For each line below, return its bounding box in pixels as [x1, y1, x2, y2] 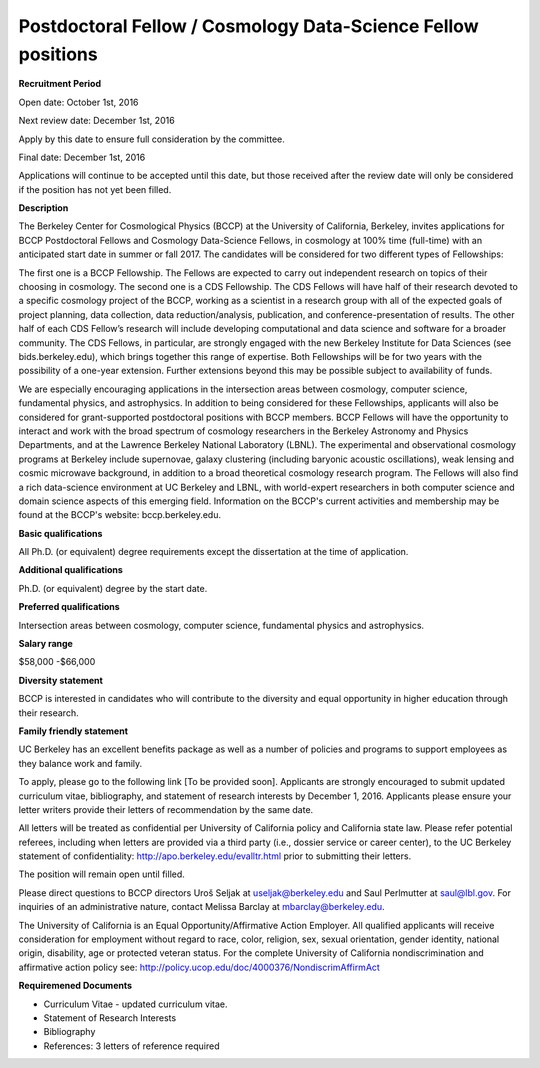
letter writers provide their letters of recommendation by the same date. [18, 803, 314, 815]
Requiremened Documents [18, 980, 133, 992]
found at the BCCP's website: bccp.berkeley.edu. [18, 509, 222, 521]
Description [18, 202, 69, 214]
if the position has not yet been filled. [18, 183, 172, 195]
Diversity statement [18, 674, 104, 686]
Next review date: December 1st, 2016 [18, 115, 175, 127]
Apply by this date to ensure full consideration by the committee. [18, 133, 285, 145]
